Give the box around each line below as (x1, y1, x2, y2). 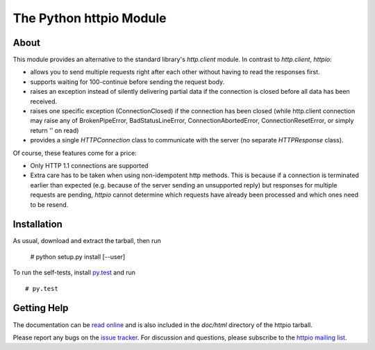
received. (30, 97, 58, 106)
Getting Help (12, 302, 69, 314)
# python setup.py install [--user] (30, 252, 126, 260)
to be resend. (30, 200, 69, 208)
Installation (12, 219, 62, 231)
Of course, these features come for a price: (12, 149, 137, 157)
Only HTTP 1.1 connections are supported (30, 161, 149, 169)
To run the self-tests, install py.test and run (12, 268, 135, 277)
